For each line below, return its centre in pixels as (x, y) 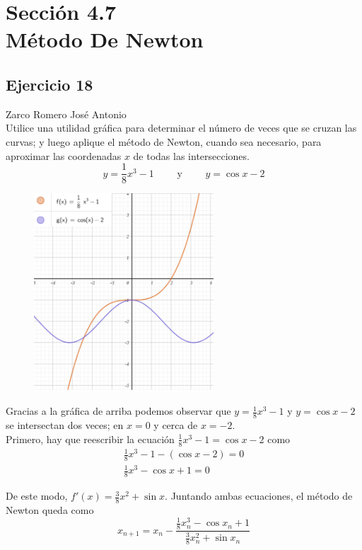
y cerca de (176, 425)
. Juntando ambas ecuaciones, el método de (259, 496)
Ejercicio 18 (49, 84)
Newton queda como (50, 510)
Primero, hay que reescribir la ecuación (90, 439)
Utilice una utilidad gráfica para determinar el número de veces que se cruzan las (181, 128)
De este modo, (37, 496)
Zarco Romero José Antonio (66, 114)
